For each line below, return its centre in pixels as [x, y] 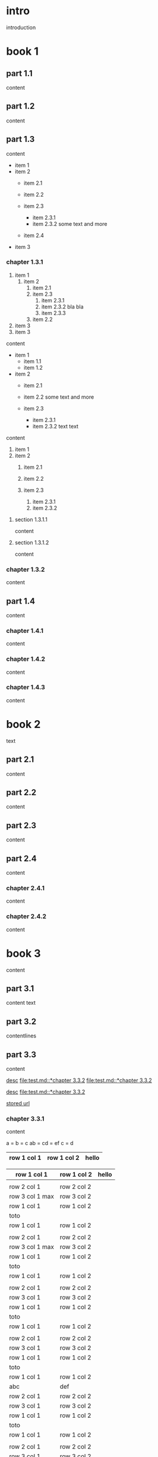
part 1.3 [20, 139]
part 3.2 [21, 1021]
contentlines [21, 1036]
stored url [18, 1103]
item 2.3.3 [54, 313]
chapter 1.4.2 [26, 659]
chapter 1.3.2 [26, 569]
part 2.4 [21, 858]
